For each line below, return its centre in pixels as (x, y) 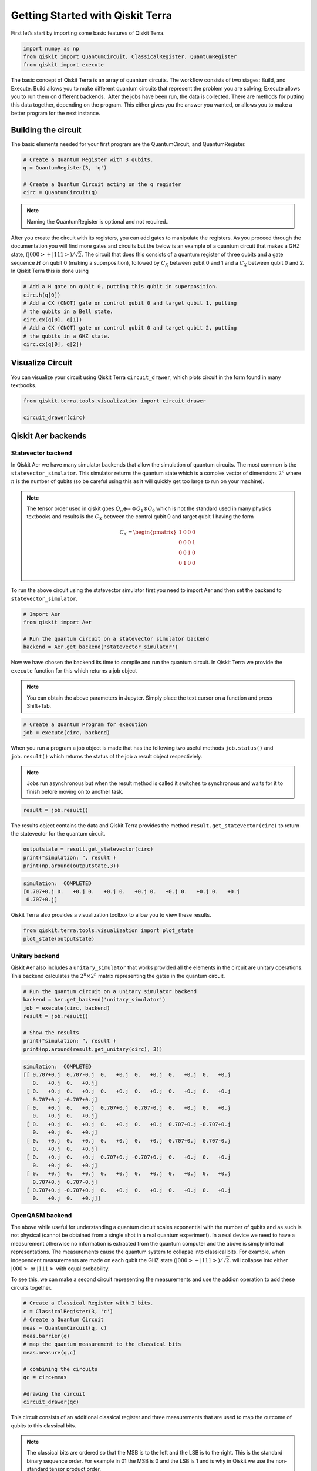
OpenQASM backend (41, 1215)
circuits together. (31, 1287)
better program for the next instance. (55, 113)
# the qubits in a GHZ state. (67, 336)
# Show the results (51, 1032)
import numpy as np (51, 48)
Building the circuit (46, 130)
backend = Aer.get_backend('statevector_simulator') (101, 647)
